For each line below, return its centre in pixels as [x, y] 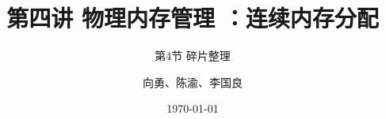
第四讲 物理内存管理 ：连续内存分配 [193, 18]
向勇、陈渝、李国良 [193, 82]
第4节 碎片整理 [193, 56]
